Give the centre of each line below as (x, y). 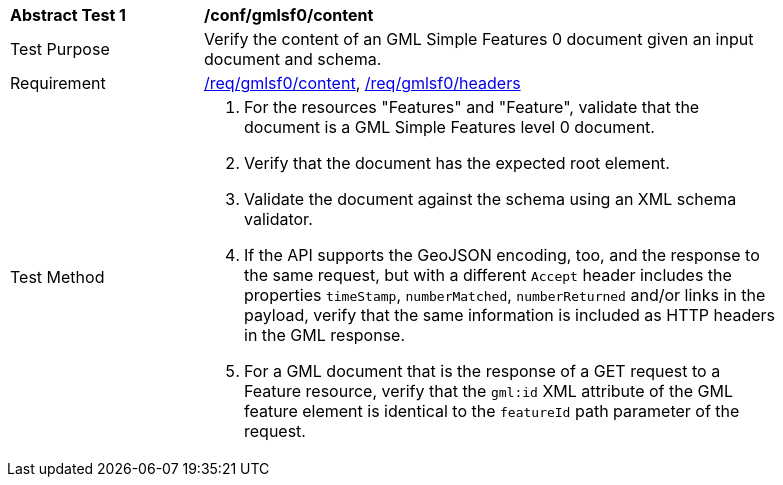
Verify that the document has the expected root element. (457, 163)
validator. (278, 219)
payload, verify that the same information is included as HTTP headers (510, 315)
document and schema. (293, 59)
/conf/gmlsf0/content (289, 15)
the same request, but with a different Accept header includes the (488, 275)
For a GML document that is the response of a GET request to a (482, 371)
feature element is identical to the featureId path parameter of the (492, 411)
